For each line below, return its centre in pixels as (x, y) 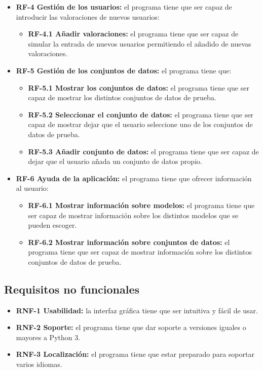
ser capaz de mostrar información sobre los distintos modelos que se (133, 215)
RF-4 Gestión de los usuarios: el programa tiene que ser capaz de (124, 7)
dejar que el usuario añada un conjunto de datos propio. (115, 161)
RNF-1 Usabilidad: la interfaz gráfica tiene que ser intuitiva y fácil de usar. (137, 310)
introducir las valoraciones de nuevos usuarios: (88, 16)
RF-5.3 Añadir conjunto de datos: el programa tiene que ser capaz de (143, 151)
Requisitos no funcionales (72, 289)
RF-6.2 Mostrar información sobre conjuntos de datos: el (129, 242)
